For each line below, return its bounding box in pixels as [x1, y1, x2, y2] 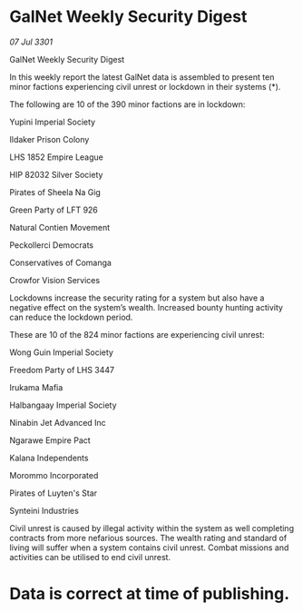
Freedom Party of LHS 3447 [9, 364, 115, 375]
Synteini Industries [9, 505, 79, 516]
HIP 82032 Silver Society [9, 169, 103, 180]
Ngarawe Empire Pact [9, 434, 91, 446]
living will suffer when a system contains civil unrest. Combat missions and [9, 542, 289, 553]
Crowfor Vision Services [9, 274, 101, 285]
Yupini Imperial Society [9, 116, 96, 127]
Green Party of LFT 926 [9, 204, 98, 215]
